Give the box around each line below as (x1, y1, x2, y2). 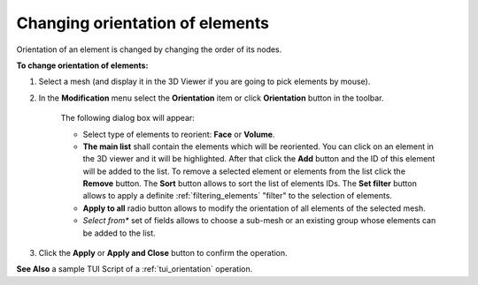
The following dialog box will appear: (60, 113, 195, 124)
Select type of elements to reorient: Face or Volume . (82, 129, 275, 139)
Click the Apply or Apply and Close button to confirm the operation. (38, 248, 288, 259)
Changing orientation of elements (16, 13, 270, 33)
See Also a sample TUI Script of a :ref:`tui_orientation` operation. (16, 264, 253, 274)
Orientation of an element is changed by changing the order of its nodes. (16, 44, 282, 55)
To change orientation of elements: (16, 60, 149, 71)
